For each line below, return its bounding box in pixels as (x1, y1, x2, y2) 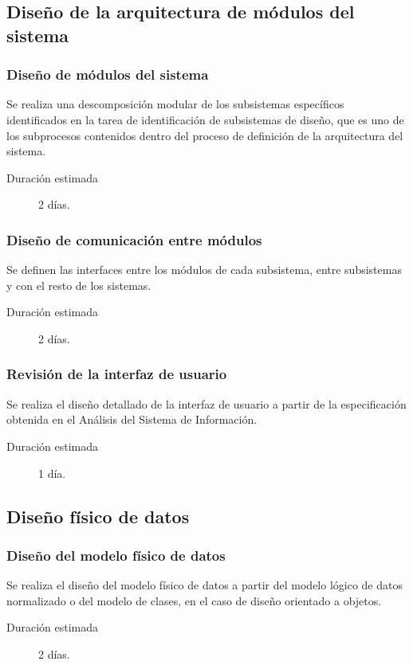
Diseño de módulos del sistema (6, 65, 209, 84)
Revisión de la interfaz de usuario (6, 364, 227, 384)
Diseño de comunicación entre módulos (6, 229, 262, 249)
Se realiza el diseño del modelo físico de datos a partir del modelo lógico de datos (6, 577, 403, 593)
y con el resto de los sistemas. (6, 276, 151, 293)
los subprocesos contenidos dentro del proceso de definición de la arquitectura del (6, 127, 403, 143)
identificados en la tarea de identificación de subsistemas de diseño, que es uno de (6, 111, 404, 127)
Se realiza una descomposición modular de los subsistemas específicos (6, 96, 344, 112)
